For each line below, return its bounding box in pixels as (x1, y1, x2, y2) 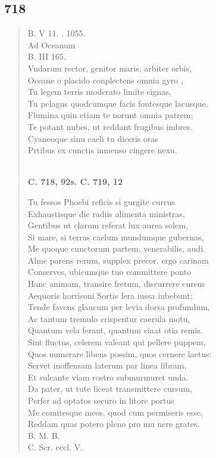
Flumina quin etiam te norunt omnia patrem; (27, 109, 193, 121)
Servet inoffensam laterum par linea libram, (27, 359, 187, 372)
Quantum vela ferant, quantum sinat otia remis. (27, 324, 203, 336)
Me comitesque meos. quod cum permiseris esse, (27, 406, 203, 418)
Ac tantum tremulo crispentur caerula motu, (27, 312, 190, 324)
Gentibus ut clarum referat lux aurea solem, (27, 219, 188, 231)
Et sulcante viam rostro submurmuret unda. (27, 370, 189, 383)
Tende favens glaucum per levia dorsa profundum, (27, 301, 210, 313)
